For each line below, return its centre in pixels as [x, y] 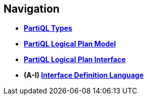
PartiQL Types [48, 28]
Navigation [32, 9]
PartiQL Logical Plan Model [70, 44]
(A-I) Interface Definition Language [84, 75]
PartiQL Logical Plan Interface [75, 60]
